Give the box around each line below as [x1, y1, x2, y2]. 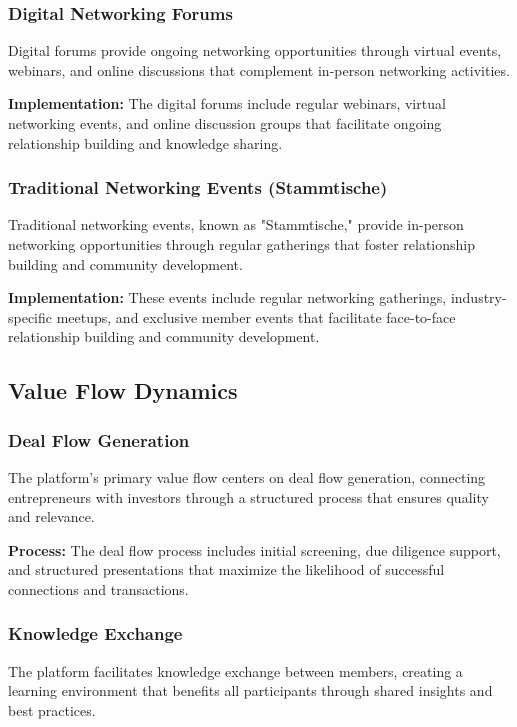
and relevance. [8, 506, 95, 527]
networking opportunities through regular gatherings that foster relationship [8, 234, 475, 254]
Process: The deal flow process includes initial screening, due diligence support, [8, 539, 501, 560]
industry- [450, 287, 507, 308]
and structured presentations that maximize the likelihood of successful [8, 559, 445, 580]
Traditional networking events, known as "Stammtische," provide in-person [8, 214, 464, 235]
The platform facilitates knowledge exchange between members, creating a [8, 660, 463, 681]
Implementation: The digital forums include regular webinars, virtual [8, 93, 446, 114]
